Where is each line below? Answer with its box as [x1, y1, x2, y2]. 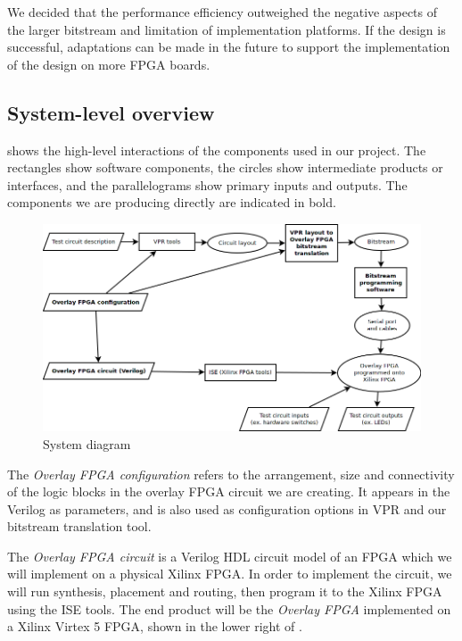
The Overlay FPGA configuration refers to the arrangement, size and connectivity [7, 464, 455, 483]
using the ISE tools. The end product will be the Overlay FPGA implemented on [7, 599, 451, 618]
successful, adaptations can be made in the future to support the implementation [7, 37, 450, 56]
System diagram [43, 434, 131, 453]
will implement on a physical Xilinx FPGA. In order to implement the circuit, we [7, 564, 452, 583]
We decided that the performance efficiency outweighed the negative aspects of [7, 3, 438, 21]
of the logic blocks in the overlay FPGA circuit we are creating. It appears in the [7, 482, 450, 501]
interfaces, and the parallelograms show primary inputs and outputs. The [7, 175, 408, 194]
